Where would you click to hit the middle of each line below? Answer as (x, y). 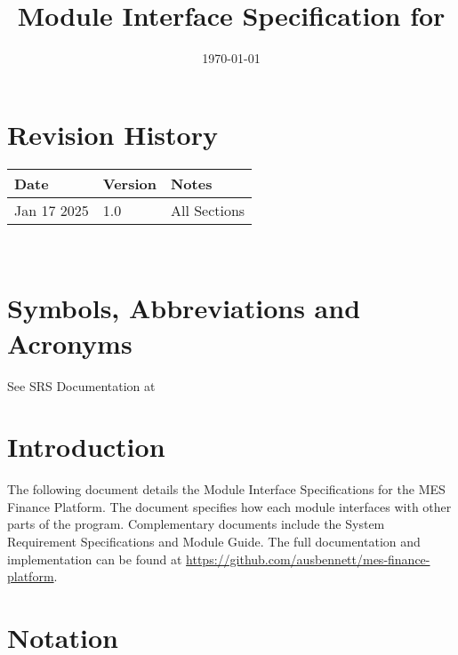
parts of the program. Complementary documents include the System (196, 524)
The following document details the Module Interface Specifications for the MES (226, 489)
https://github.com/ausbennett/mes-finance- (308, 559)
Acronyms (70, 343)
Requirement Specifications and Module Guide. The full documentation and (214, 542)
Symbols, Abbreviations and (184, 308)
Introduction (86, 447)
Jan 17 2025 (52, 210)
